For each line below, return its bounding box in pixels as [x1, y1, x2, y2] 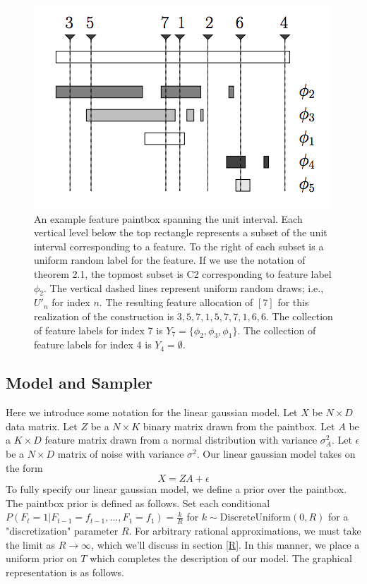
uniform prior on [6, 551, 78, 566]
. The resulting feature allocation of [99, 295, 253, 310]
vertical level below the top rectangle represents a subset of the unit [34, 225, 327, 240]
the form [6, 460, 43, 475]
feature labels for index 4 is [34, 337, 152, 352]
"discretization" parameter [6, 523, 119, 538]
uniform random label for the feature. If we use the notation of [34, 253, 306, 267]
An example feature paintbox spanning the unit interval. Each [34, 211, 303, 226]
